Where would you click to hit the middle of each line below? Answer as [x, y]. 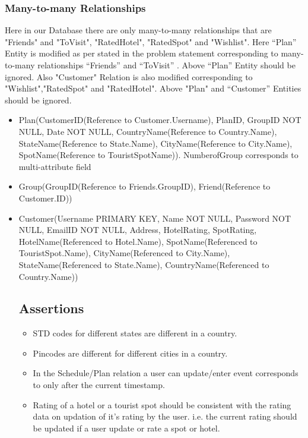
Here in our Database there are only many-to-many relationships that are [138, 30]
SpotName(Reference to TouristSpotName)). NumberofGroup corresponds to [158, 155]
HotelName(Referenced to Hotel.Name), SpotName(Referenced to [138, 241]
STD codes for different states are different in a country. [135, 333]
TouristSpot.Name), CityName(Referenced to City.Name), [124, 253]
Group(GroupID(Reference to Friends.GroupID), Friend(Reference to [145, 186]
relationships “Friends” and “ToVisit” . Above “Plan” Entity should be [166, 65]
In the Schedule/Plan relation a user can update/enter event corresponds [166, 373]
